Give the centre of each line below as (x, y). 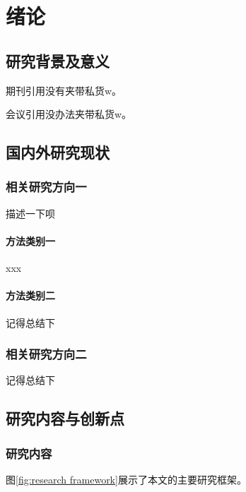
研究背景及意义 (58, 60)
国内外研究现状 (58, 152)
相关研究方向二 (46, 354)
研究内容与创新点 (65, 418)
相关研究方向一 (46, 187)
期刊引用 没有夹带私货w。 (64, 90)
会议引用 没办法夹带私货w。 (69, 114)
